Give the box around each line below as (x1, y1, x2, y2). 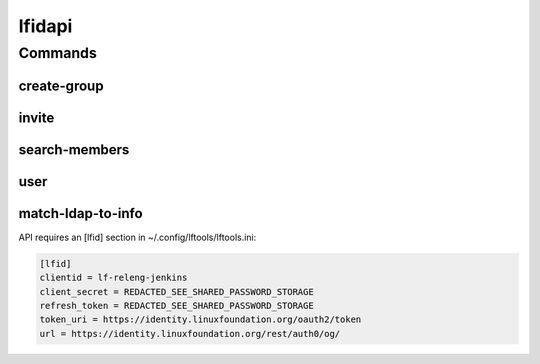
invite (18, 109, 55, 126)
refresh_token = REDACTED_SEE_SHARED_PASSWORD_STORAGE (39, 300, 314, 311)
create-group (18, 77, 104, 94)
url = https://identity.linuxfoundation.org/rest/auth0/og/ (39, 328, 341, 339)
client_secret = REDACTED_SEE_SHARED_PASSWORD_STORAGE (39, 286, 314, 297)
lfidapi (18, 15, 73, 37)
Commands (18, 44, 97, 62)
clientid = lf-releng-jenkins (39, 272, 188, 284)
